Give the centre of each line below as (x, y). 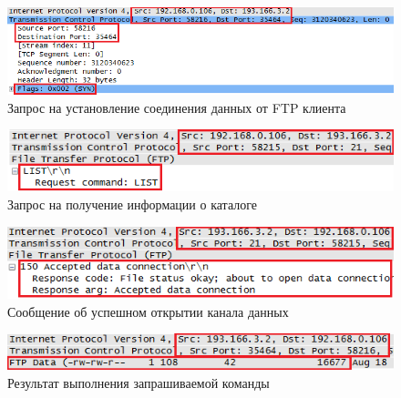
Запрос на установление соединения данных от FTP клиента (177, 107)
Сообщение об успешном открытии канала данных (148, 311)
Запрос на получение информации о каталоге (132, 204)
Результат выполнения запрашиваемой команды (139, 382)
